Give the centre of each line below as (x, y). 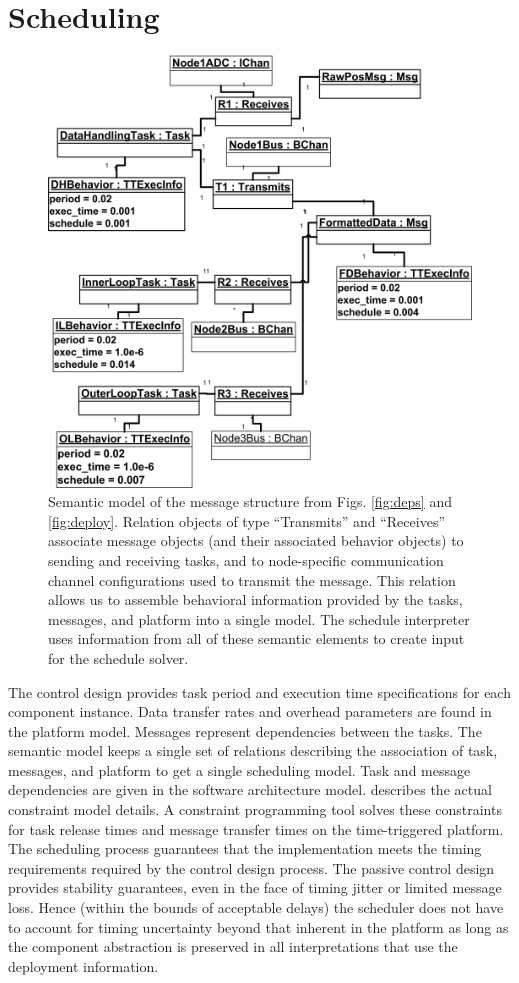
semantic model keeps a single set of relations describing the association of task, (253, 750)
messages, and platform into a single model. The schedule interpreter (259, 618)
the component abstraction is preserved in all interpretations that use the (233, 946)
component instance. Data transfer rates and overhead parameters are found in (250, 711)
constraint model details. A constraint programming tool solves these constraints (255, 809)
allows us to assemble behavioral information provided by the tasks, (255, 599)
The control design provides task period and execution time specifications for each (259, 691)
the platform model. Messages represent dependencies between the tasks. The (245, 730)
